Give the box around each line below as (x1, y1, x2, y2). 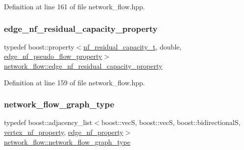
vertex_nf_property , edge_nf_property (4, 127, 123, 137)
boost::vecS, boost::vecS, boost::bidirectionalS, (101, 117, 241, 127)
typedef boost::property (4, 41, 74, 51)
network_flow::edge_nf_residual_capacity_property (4, 61, 163, 71)
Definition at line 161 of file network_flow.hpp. (4, 1, 145, 11)
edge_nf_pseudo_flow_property (4, 51, 102, 61)
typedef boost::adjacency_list (4, 117, 93, 127)
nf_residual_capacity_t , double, (83, 41, 182, 51)
